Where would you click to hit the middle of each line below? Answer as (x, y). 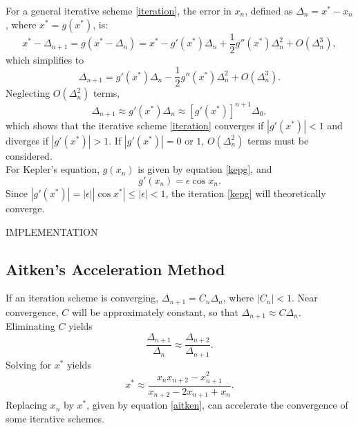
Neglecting (28, 93)
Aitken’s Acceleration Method (115, 269)
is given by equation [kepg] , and (205, 169)
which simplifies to (45, 59)
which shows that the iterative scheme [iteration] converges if (135, 125)
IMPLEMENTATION (52, 231)
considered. (29, 155)
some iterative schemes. (55, 418)
